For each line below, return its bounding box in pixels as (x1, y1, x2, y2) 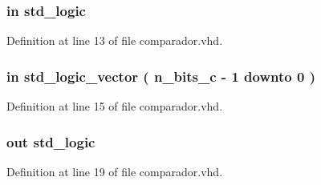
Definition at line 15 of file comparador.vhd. (6, 98, 223, 115)
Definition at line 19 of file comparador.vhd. (6, 163, 223, 179)
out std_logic (6, 131, 95, 151)
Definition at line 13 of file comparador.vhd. (6, 32, 223, 49)
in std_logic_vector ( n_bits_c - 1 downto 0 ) (6, 66, 315, 86)
